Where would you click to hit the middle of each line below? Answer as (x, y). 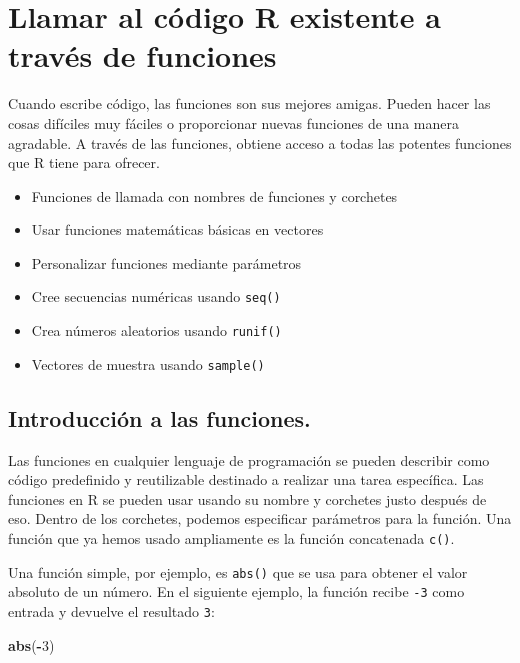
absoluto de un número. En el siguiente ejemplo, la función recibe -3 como (236, 591)
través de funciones (142, 55)
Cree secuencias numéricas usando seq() (156, 296)
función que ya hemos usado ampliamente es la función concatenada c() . (231, 538)
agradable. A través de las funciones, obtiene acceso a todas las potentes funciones (260, 142)
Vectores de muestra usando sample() (148, 363)
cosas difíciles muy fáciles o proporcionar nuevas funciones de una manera (233, 122)
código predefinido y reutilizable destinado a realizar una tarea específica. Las (246, 479)
